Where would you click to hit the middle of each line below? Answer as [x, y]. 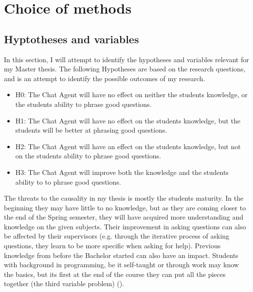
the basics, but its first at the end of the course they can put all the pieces [115, 274]
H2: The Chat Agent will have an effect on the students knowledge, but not [128, 146]
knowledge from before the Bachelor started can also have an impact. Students [121, 255]
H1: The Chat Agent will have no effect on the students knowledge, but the [128, 120]
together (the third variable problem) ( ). [64, 283]
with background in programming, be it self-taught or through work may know [121, 265]
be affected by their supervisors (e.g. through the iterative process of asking [117, 236]
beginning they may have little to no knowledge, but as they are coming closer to [125, 207]
